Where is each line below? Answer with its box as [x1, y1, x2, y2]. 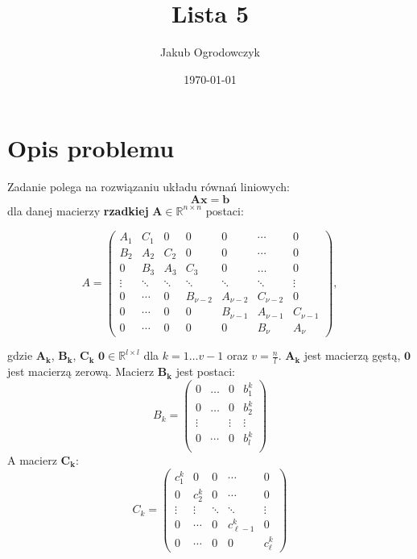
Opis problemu [7, 131, 175, 165]
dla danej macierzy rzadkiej [7, 202, 149, 219]
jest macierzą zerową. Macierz [7, 363, 155, 380]
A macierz [7, 451, 57, 468]
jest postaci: [175, 363, 235, 380]
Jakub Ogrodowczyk [160, 44, 260, 60]
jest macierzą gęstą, [303, 347, 401, 364]
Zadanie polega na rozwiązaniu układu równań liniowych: [7, 178, 290, 195]
